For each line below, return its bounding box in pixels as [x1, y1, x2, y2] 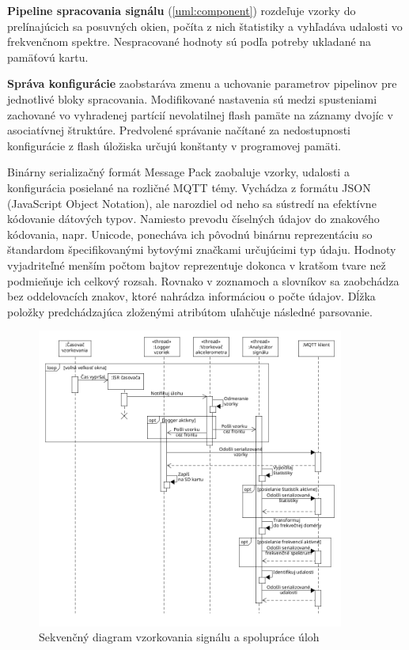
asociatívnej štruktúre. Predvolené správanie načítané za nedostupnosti [7, 122, 350, 138]
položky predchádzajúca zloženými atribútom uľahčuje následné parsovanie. [7, 303, 373, 319]
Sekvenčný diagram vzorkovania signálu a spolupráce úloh [39, 629, 320, 645]
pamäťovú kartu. [7, 48, 89, 65]
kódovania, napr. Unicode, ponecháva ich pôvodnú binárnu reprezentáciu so [7, 225, 373, 242]
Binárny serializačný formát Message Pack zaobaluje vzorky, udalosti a [7, 164, 350, 180]
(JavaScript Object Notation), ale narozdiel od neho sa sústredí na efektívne [7, 195, 377, 211]
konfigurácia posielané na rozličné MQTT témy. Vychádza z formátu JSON [7, 179, 371, 195]
